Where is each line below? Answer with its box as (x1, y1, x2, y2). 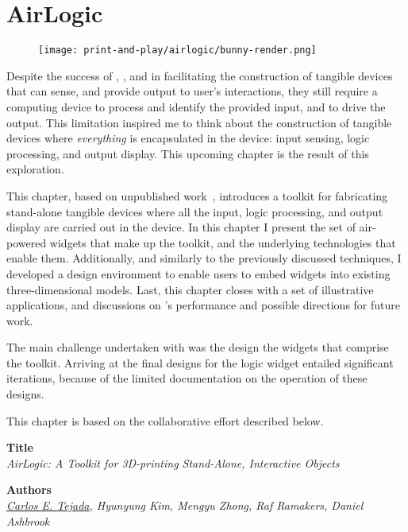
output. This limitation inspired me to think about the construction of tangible (6, 114, 392, 130)
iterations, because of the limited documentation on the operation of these (6, 370, 368, 386)
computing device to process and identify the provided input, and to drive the (6, 98, 386, 115)
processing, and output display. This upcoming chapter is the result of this (6, 145, 369, 161)
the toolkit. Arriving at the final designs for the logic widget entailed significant (6, 354, 394, 371)
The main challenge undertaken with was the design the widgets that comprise (6, 339, 389, 355)
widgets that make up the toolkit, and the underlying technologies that (49, 234, 396, 250)
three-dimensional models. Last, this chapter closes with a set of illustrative (6, 281, 374, 297)
